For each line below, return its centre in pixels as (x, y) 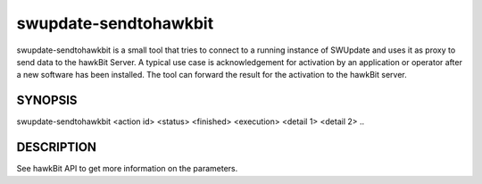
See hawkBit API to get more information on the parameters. (127, 169)
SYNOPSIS (47, 100)
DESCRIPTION (57, 147)
